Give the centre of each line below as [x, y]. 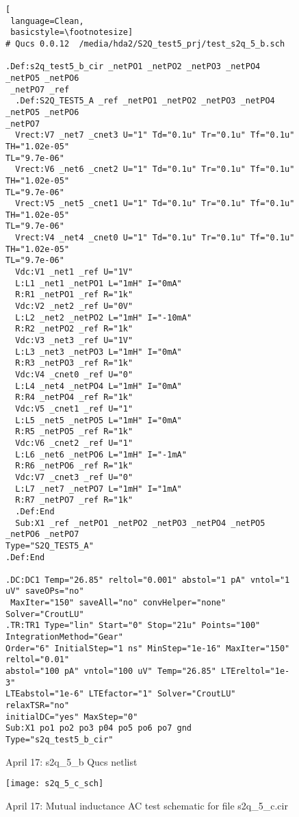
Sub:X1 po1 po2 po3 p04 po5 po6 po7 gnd [99, 728]
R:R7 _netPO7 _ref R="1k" [74, 500]
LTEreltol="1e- [255, 671]
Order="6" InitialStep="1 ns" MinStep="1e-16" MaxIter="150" [148, 648]
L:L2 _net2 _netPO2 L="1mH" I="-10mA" [104, 317]
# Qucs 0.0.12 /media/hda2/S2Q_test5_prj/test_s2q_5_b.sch [145, 43]
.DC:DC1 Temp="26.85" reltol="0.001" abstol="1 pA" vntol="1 [148, 580]
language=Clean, [47, 21]
